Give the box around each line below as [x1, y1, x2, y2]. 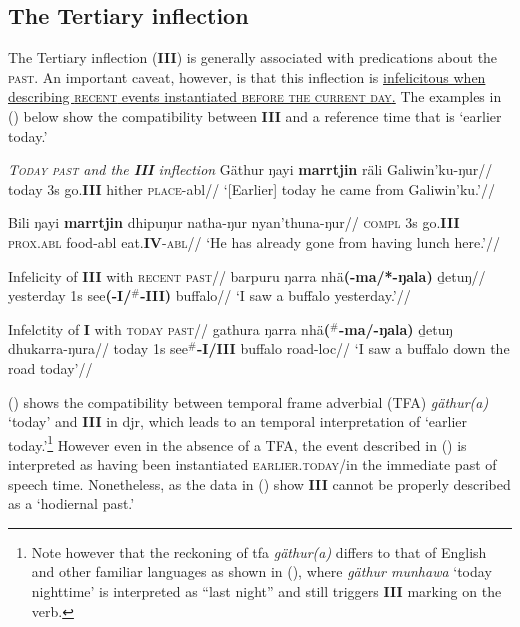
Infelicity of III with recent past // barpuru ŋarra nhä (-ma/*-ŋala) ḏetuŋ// [8, 265, 486, 286]
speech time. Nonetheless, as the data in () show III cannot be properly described [8, 473, 511, 494]
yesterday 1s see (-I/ [8, 285, 132, 306]
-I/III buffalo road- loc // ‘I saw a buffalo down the [196, 338, 510, 359]
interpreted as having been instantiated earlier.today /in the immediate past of [8, 453, 497, 474]
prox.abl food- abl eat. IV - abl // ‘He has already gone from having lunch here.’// [8, 231, 500, 252]
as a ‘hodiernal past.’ [8, 493, 135, 514]
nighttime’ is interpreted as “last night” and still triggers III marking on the [31, 580, 502, 601]
